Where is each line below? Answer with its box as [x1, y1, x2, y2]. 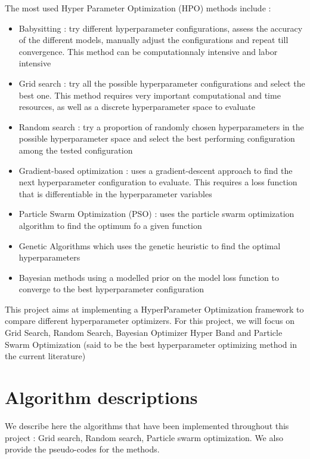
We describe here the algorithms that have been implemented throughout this [5, 419, 289, 432]
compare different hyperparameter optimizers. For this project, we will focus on [5, 314, 295, 327]
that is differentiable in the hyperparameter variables [18, 187, 212, 200]
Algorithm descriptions [5, 385, 198, 409]
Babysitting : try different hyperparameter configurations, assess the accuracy [18, 22, 303, 34]
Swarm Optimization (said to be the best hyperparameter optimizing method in [5, 338, 297, 350]
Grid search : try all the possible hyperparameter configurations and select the [18, 76, 305, 89]
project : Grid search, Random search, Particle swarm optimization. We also [5, 431, 283, 443]
